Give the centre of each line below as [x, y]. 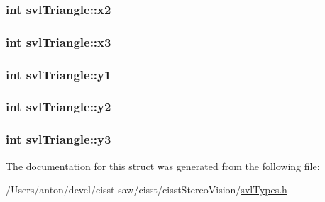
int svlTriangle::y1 [59, 74]
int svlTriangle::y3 [59, 139]
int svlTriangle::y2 [59, 107]
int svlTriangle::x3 [59, 41]
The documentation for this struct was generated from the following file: [163, 165]
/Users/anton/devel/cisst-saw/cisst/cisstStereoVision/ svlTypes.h [147, 190]
